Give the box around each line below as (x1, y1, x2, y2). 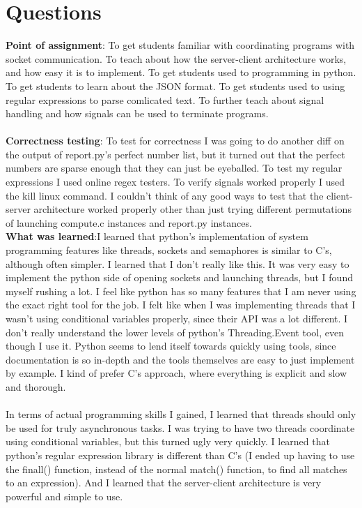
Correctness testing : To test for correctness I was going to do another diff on (6, 133, 345, 148)
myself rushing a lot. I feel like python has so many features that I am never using (6, 283, 356, 298)
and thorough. (6, 379, 66, 394)
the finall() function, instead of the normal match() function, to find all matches (6, 461, 347, 476)
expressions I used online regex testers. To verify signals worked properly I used (6, 174, 345, 189)
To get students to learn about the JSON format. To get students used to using (6, 78, 345, 93)
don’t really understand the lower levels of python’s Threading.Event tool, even (6, 324, 344, 339)
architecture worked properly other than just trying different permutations (33, 202, 352, 216)
